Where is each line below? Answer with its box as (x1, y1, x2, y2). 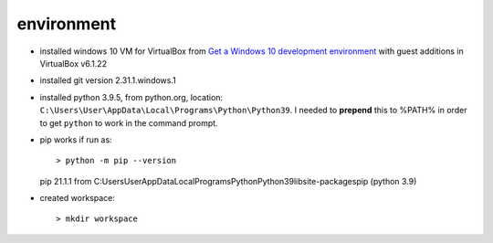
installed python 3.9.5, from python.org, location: (39, 91, 224, 102)
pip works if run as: (39, 133, 113, 145)
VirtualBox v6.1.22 (39, 58, 108, 69)
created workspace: (39, 193, 116, 204)
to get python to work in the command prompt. (39, 117, 218, 128)
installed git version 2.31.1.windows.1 (39, 75, 177, 86)
